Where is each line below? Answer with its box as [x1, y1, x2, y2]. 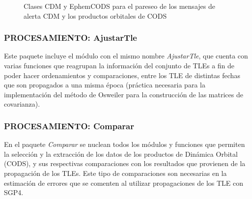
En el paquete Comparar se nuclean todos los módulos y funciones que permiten [4, 139, 245, 149]
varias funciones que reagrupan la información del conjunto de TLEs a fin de [4, 60, 235, 70]
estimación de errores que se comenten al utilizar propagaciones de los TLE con [4, 177, 244, 188]
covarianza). [4, 99, 40, 109]
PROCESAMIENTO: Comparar [4, 119, 134, 132]
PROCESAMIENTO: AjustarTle [4, 31, 137, 44]
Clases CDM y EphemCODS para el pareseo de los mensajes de [24, 1, 215, 11]
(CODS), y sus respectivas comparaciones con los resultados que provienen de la [4, 158, 246, 169]
